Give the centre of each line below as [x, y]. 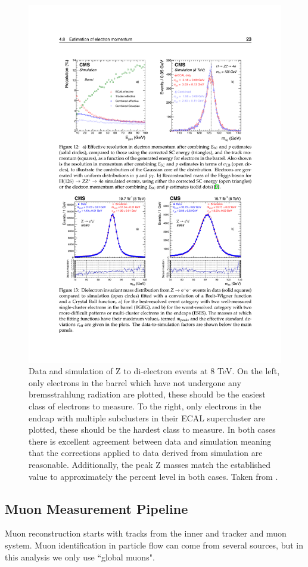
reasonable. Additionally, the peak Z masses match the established [150, 465]
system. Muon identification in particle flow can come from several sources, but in [154, 545]
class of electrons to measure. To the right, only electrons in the [145, 406]
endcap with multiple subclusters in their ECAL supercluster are [147, 417]
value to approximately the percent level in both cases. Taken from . [153, 476]
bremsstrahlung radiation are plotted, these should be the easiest [147, 394]
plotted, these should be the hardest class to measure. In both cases [152, 429]
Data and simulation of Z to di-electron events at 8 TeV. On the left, [154, 371]
